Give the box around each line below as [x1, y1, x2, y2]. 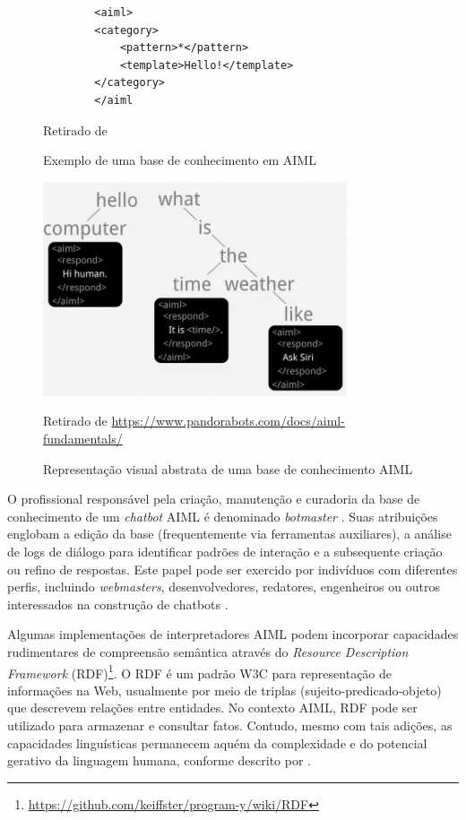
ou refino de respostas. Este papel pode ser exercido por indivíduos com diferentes [7, 559, 458, 578]
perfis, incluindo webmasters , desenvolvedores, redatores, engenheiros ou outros [7, 577, 440, 596]
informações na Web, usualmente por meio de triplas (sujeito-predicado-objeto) [7, 680, 442, 699]
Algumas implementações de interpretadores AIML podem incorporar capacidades [7, 625, 459, 643]
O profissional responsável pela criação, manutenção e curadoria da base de [7, 489, 420, 508]
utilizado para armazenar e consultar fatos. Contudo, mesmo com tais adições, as [7, 716, 453, 734]
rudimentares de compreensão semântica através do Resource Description [7, 642, 409, 660]
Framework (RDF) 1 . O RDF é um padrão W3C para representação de [7, 660, 393, 682]
